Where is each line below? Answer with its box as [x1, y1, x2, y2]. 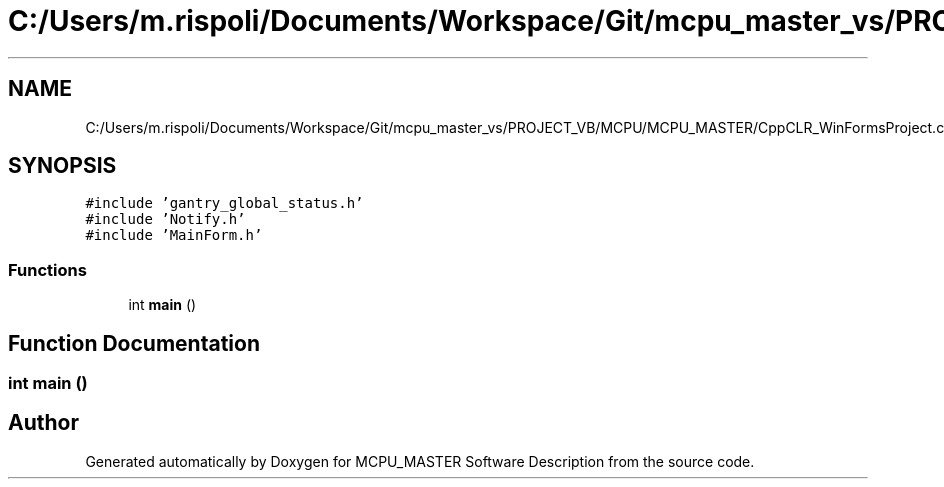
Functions [8, 259, 87, 280]
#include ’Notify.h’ [85, 211, 246, 228]
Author [8, 410, 79, 436]
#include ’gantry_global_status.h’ [85, 195, 364, 212]
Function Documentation [8, 330, 260, 356]
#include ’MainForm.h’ [85, 227, 263, 244]
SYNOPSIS [8, 153, 117, 179]
